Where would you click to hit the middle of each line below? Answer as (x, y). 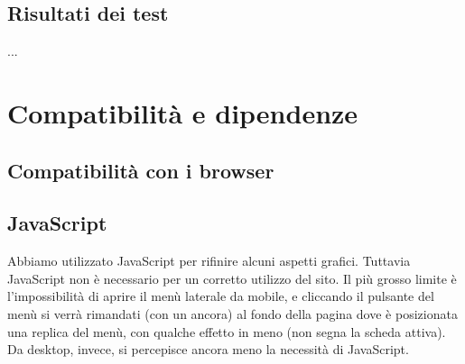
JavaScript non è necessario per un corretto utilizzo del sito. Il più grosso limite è (232, 278)
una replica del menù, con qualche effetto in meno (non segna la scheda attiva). (227, 331)
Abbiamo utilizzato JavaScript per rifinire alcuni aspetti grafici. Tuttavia (209, 261)
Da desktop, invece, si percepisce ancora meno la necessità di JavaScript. (208, 349)
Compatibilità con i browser (141, 170)
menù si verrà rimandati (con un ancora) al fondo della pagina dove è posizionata (232, 313)
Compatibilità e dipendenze (183, 112)
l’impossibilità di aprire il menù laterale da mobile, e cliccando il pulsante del (221, 296)
